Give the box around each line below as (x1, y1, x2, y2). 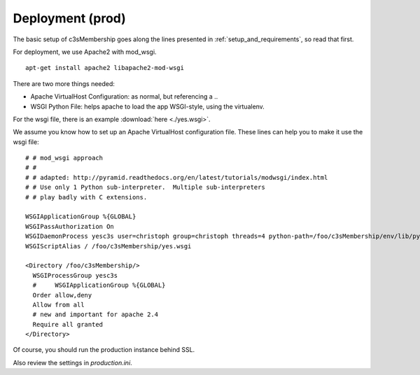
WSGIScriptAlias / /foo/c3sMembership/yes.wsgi (25, 242, 192, 250)
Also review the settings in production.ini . (13, 358, 132, 367)
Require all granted (32, 320, 104, 328)
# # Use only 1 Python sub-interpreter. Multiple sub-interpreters (25, 183, 265, 192)
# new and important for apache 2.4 (32, 311, 159, 318)
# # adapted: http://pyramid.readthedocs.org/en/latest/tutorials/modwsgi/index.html (25, 174, 328, 181)
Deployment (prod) (13, 10, 126, 26)
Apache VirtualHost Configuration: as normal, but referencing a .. (30, 92, 218, 101)
